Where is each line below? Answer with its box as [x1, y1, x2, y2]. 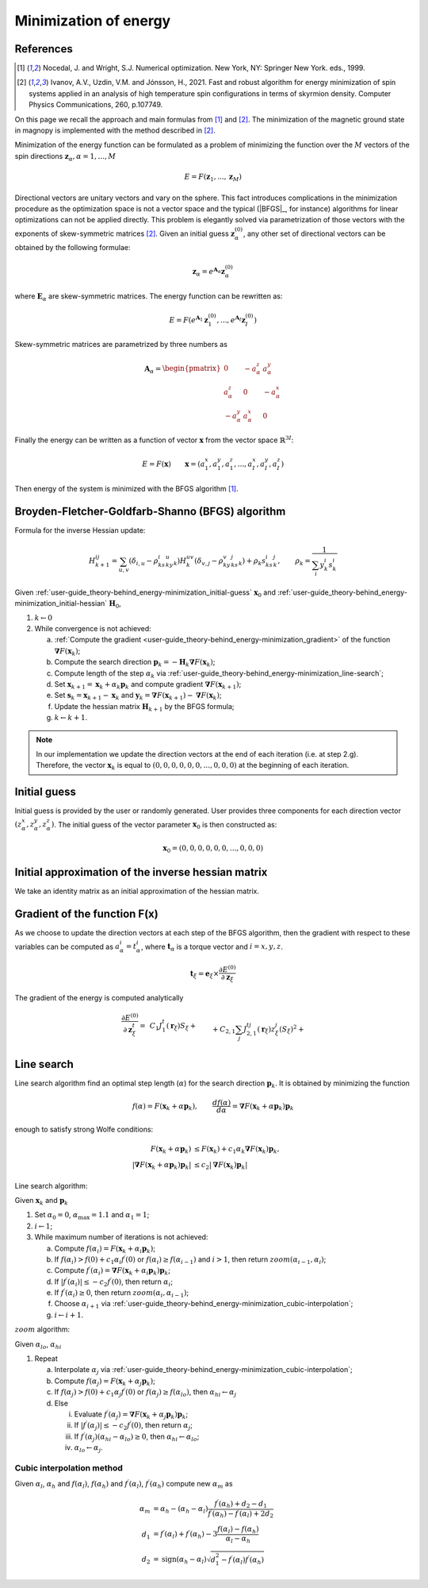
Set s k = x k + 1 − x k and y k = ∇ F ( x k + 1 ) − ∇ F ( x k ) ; [54, 691, 222, 702]
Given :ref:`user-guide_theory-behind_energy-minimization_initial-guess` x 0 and [14, 588, 277, 599]
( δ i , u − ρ [128, 557, 159, 568]
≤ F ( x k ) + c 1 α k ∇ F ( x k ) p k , [194, 1144, 280, 1155]
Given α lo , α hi [14, 1339, 62, 1351]
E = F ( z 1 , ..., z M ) [184, 172, 242, 183]
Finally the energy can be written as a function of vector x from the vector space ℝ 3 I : [14, 434, 294, 445]
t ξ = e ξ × [189, 969, 220, 980]
